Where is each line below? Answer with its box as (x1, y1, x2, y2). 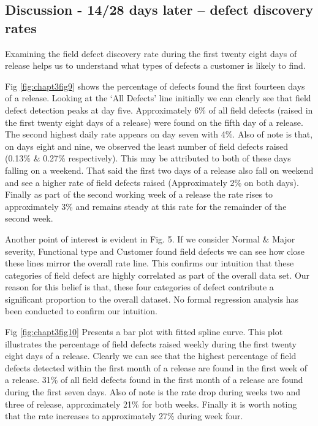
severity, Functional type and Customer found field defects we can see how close (5, 244, 305, 257)
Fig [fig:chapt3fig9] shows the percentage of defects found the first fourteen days (5, 79, 305, 92)
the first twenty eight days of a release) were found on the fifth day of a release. (5, 115, 303, 128)
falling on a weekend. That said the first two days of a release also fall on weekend (5, 163, 314, 176)
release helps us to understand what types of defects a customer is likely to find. (5, 59, 306, 72)
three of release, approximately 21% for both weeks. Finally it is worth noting (5, 397, 297, 410)
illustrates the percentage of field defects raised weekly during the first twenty (5, 337, 297, 350)
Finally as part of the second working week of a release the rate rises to (5, 188, 273, 201)
